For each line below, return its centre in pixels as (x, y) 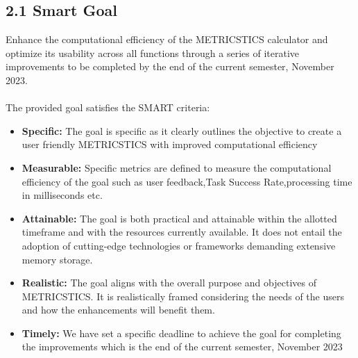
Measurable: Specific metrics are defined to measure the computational (177, 167)
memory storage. (57, 259)
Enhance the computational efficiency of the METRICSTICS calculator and (167, 39)
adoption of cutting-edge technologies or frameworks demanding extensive (179, 245)
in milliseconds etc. (62, 195)
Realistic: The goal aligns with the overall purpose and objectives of (169, 283)
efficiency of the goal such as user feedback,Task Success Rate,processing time (187, 181)
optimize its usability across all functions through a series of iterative (153, 52)
